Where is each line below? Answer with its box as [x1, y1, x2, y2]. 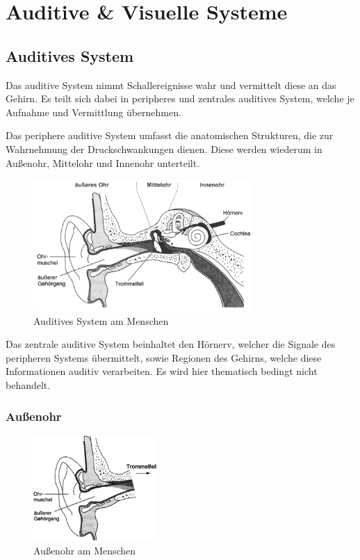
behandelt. [6, 378, 51, 392]
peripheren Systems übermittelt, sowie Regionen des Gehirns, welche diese [6, 350, 322, 365]
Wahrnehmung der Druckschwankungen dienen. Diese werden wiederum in [6, 141, 322, 156]
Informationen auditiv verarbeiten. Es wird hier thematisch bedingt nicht [6, 364, 318, 378]
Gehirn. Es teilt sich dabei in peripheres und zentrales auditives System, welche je [6, 91, 354, 106]
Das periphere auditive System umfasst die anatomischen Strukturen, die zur [6, 128, 334, 143]
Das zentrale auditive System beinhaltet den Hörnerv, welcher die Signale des [6, 337, 336, 351]
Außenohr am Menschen [33, 543, 136, 557]
